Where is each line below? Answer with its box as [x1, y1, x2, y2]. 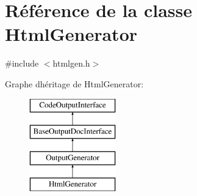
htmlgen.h [52, 57, 90, 70]
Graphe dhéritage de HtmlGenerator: [5, 77, 144, 90]
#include [5, 57, 39, 70]
